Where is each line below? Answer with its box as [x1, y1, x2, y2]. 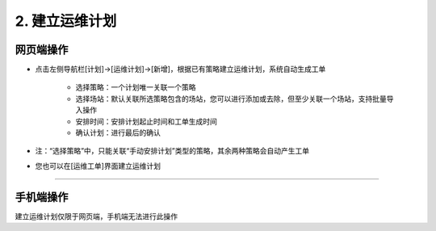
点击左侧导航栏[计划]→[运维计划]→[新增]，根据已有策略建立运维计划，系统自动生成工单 [35, 65, 326, 74]
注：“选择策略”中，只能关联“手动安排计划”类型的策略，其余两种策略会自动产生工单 [35, 146, 310, 156]
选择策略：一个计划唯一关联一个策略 [75, 82, 196, 92]
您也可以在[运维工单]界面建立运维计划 [35, 161, 161, 170]
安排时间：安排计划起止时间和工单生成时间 [75, 116, 217, 126]
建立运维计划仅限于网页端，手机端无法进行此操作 [15, 211, 178, 221]
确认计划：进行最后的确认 [75, 128, 161, 137]
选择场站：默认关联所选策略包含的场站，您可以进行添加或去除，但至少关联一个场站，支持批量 [75, 94, 387, 103]
